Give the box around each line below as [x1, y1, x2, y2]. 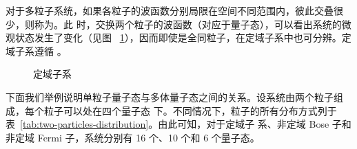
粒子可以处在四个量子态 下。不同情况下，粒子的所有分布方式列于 [43, 103, 337, 117]
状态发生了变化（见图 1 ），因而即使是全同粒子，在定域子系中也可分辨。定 [14, 30, 351, 45]
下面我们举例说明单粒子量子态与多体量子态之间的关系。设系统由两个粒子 [6, 89, 334, 104]
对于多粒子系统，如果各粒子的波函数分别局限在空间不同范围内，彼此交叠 [6, 3, 334, 17]
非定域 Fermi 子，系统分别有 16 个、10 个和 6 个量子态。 [6, 130, 260, 144]
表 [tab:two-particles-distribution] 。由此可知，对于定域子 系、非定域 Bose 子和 [6, 117, 351, 131]
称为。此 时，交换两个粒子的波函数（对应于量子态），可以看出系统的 [34, 16, 342, 31]
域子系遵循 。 [6, 43, 67, 58]
